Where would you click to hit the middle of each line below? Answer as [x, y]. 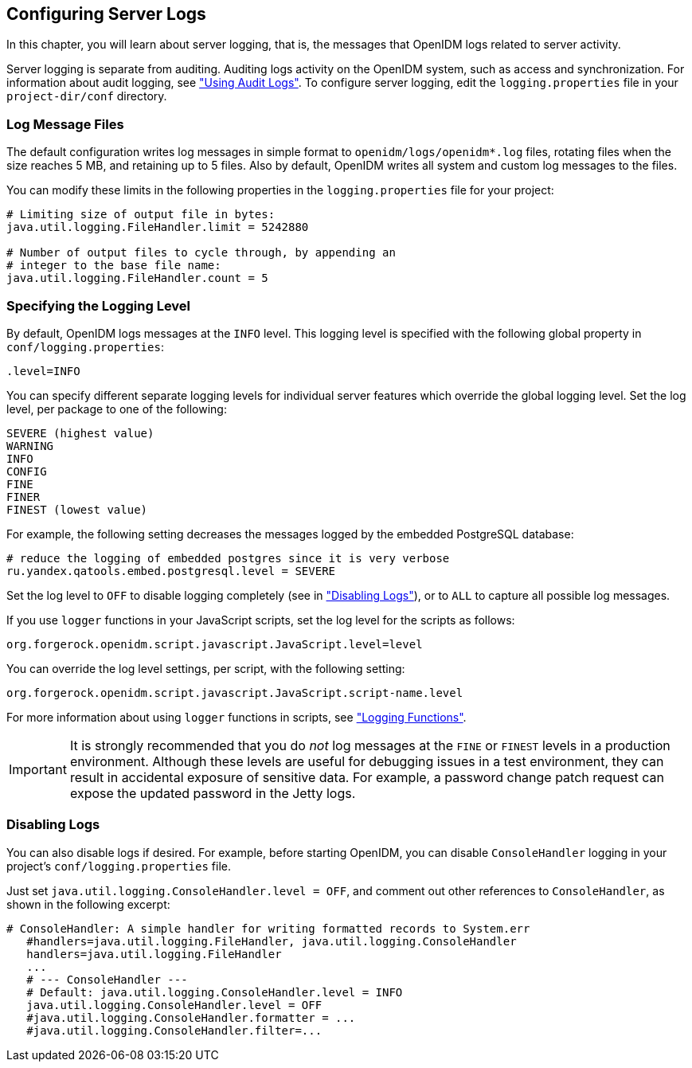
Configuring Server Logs [106, 14]
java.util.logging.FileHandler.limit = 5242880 [158, 227]
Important [38, 769]
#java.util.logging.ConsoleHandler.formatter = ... [191, 1017]
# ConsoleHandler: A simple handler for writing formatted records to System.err [268, 928]
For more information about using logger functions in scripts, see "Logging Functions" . [237, 717]
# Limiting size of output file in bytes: [141, 215]
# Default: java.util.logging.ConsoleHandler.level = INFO [215, 992]
